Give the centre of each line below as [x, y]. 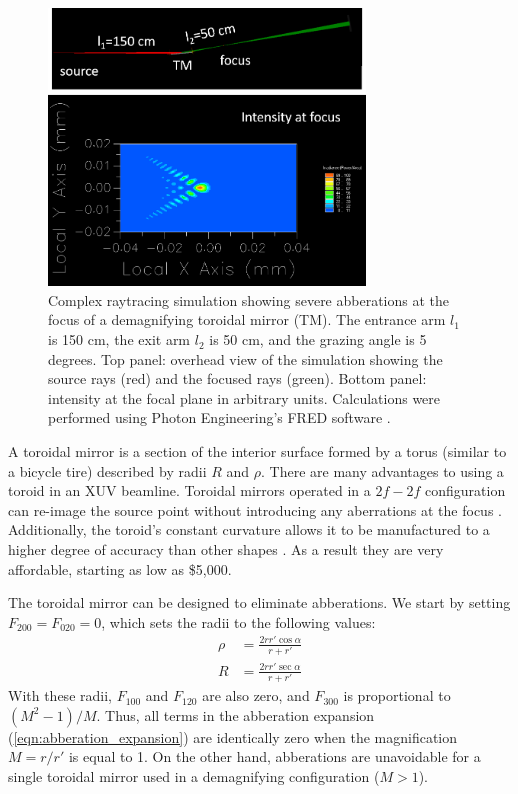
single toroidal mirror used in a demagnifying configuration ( [194, 775]
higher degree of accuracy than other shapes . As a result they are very [226, 549]
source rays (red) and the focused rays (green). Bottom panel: [237, 378]
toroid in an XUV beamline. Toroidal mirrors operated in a [189, 490]
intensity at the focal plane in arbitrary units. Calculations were [244, 397]
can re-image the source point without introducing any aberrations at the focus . [255, 509]
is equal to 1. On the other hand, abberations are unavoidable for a [274, 756]
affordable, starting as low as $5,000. [120, 568]
